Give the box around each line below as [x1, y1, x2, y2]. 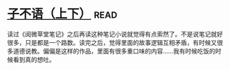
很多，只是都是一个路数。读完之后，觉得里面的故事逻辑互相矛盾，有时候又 [7, 38, 217, 46]
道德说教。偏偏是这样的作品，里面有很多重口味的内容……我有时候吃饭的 [12, 47, 216, 55]
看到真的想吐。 [12, 55, 55, 63]
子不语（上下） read [7, 6, 118, 22]
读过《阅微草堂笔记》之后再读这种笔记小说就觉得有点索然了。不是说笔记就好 [7, 30, 223, 38]
